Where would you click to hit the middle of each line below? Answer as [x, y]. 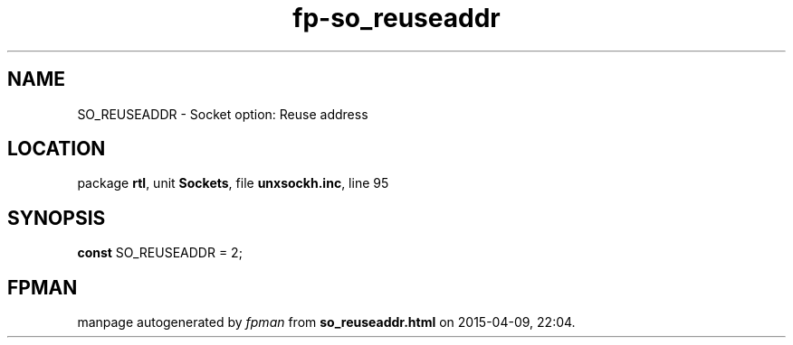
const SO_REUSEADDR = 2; [160, 253]
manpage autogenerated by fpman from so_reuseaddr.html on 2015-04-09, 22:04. [326, 322]
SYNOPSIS [57, 218]
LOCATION [57, 149]
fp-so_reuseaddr [396, 18]
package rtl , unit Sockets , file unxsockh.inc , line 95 [233, 183]
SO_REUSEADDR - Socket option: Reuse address [223, 114]
